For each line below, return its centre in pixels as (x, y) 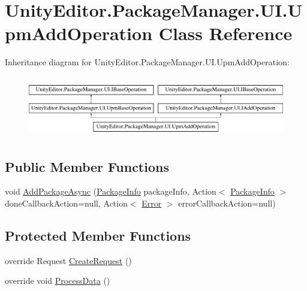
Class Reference (225, 33)
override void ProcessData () (58, 281)
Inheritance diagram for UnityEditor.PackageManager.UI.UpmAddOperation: (147, 62)
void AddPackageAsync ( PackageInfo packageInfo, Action (111, 191)
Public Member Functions (87, 166)
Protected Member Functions (98, 236)
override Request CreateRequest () (68, 260)
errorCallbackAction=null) (227, 203)
